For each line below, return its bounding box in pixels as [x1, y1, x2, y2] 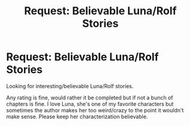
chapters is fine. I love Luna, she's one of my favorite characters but [6, 100, 174, 108]
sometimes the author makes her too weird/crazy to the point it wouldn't [6, 106, 184, 114]
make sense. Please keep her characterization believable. [6, 113, 148, 120]
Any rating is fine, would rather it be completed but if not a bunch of [6, 94, 173, 101]
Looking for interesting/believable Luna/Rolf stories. [6, 82, 134, 90]
